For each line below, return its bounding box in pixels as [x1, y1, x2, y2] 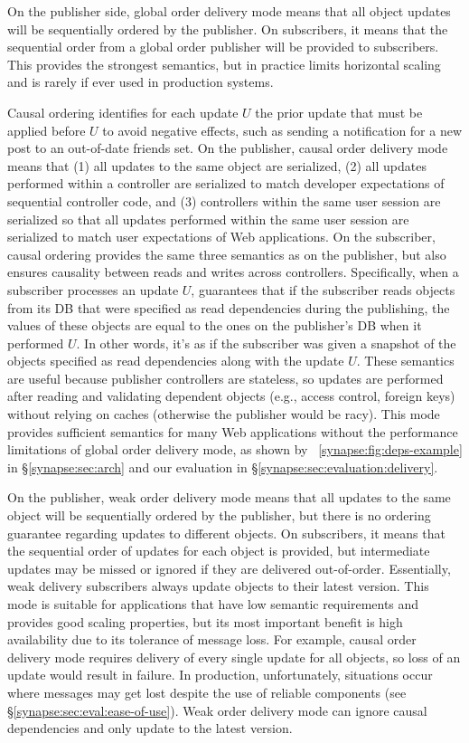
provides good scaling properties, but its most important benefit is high [7, 612, 403, 631]
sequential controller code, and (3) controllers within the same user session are [7, 191, 441, 210]
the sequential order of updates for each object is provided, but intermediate [7, 541, 430, 560]
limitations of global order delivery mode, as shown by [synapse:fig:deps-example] [7, 440, 463, 459]
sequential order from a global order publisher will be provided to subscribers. [7, 37, 439, 56]
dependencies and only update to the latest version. [7, 719, 293, 738]
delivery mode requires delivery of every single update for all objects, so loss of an [7, 647, 461, 666]
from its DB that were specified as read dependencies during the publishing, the [7, 298, 450, 317]
